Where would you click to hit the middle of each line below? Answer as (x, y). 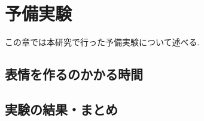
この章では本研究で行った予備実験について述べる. (102, 42)
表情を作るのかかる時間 (74, 74)
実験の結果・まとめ (61, 109)
